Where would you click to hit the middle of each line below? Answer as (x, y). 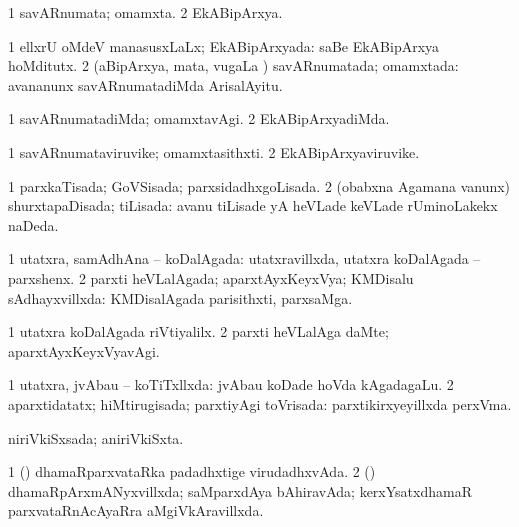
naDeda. (33, 224)
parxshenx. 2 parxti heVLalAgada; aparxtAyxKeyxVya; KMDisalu (211, 277)
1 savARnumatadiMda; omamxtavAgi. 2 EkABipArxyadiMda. (199, 118)
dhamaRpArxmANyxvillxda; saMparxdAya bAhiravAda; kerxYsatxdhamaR (240, 490)
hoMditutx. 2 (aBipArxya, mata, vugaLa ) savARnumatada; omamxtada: (233, 65)
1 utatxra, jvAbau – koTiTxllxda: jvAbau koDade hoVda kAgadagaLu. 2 (231, 384)
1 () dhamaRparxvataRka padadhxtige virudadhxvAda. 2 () (192, 471)
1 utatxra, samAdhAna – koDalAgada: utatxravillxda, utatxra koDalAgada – (244, 258)
